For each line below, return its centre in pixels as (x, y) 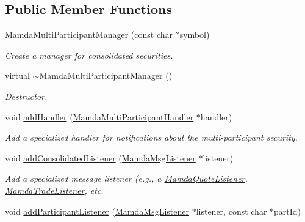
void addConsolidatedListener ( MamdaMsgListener (100, 157)
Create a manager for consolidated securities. (89, 55)
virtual (17, 76)
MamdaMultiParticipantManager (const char (89, 35)
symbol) (195, 35)
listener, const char (231, 211)
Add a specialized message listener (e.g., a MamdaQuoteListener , (126, 178)
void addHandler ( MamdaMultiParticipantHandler (99, 117)
